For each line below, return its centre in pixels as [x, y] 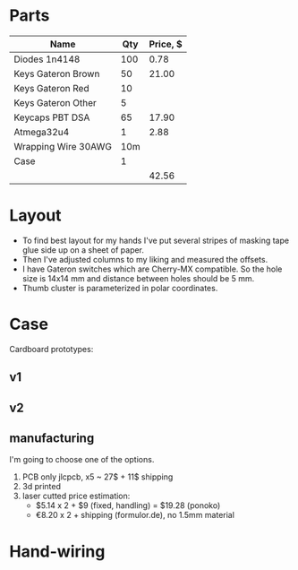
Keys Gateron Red [51, 88]
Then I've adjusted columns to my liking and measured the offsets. [145, 259]
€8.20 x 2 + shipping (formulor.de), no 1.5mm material [135, 515]
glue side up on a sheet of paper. [83, 250]
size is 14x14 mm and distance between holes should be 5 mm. [138, 278]
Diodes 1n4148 [47, 59]
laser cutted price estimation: [76, 496]
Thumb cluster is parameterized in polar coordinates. [120, 288]
